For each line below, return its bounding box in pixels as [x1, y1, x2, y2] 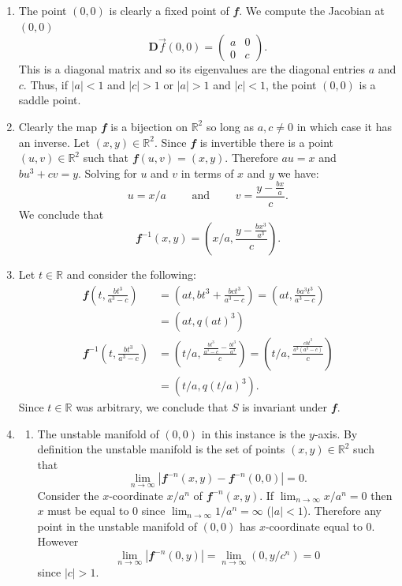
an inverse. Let [18, 133, 90, 150]
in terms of [181, 164, 234, 181]
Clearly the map [18, 118, 98, 134]
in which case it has [296, 118, 392, 134]
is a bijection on [110, 118, 188, 134]
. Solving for [78, 164, 137, 181]
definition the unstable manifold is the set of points [37, 441, 285, 457]
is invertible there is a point [199, 133, 334, 150]
